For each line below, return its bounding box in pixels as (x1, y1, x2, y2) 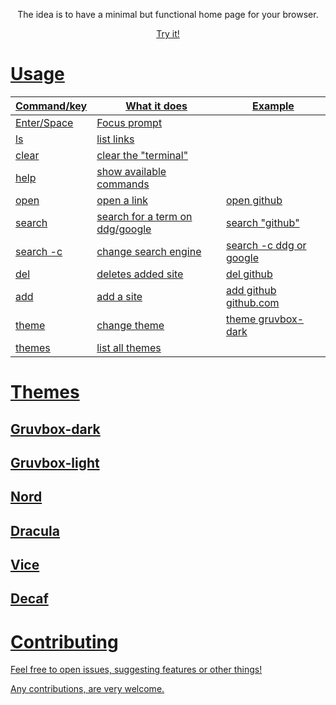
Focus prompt (96, 115, 163, 129)
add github (225, 283, 277, 297)
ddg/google (96, 222, 152, 236)
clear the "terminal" (96, 148, 189, 162)
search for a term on (96, 209, 193, 223)
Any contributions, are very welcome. (10, 683, 165, 695)
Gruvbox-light (10, 454, 100, 471)
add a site (96, 289, 143, 303)
